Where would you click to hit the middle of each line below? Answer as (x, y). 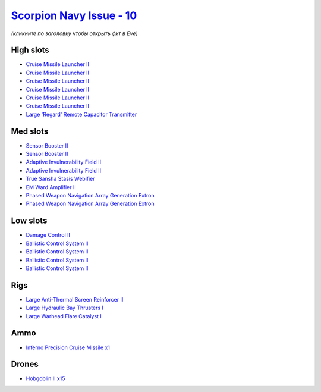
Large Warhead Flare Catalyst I (64, 316)
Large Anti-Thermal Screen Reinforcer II (75, 299)
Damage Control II (48, 235)
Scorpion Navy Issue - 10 (74, 15)
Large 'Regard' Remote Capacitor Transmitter (81, 114)
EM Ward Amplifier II (51, 187)
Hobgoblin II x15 (45, 378)
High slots (30, 50)
